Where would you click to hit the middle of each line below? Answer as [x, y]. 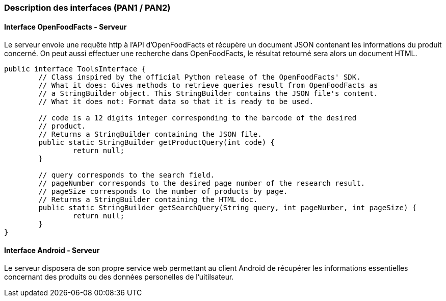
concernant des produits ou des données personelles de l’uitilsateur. [119, 277]
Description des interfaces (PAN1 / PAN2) [87, 8]
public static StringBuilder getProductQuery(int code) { [157, 143]
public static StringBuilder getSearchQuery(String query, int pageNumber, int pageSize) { [228, 208]
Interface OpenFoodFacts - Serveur [65, 27]
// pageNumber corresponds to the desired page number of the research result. [202, 183]
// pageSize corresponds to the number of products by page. [163, 192]
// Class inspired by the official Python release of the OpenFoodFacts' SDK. [200, 77]
